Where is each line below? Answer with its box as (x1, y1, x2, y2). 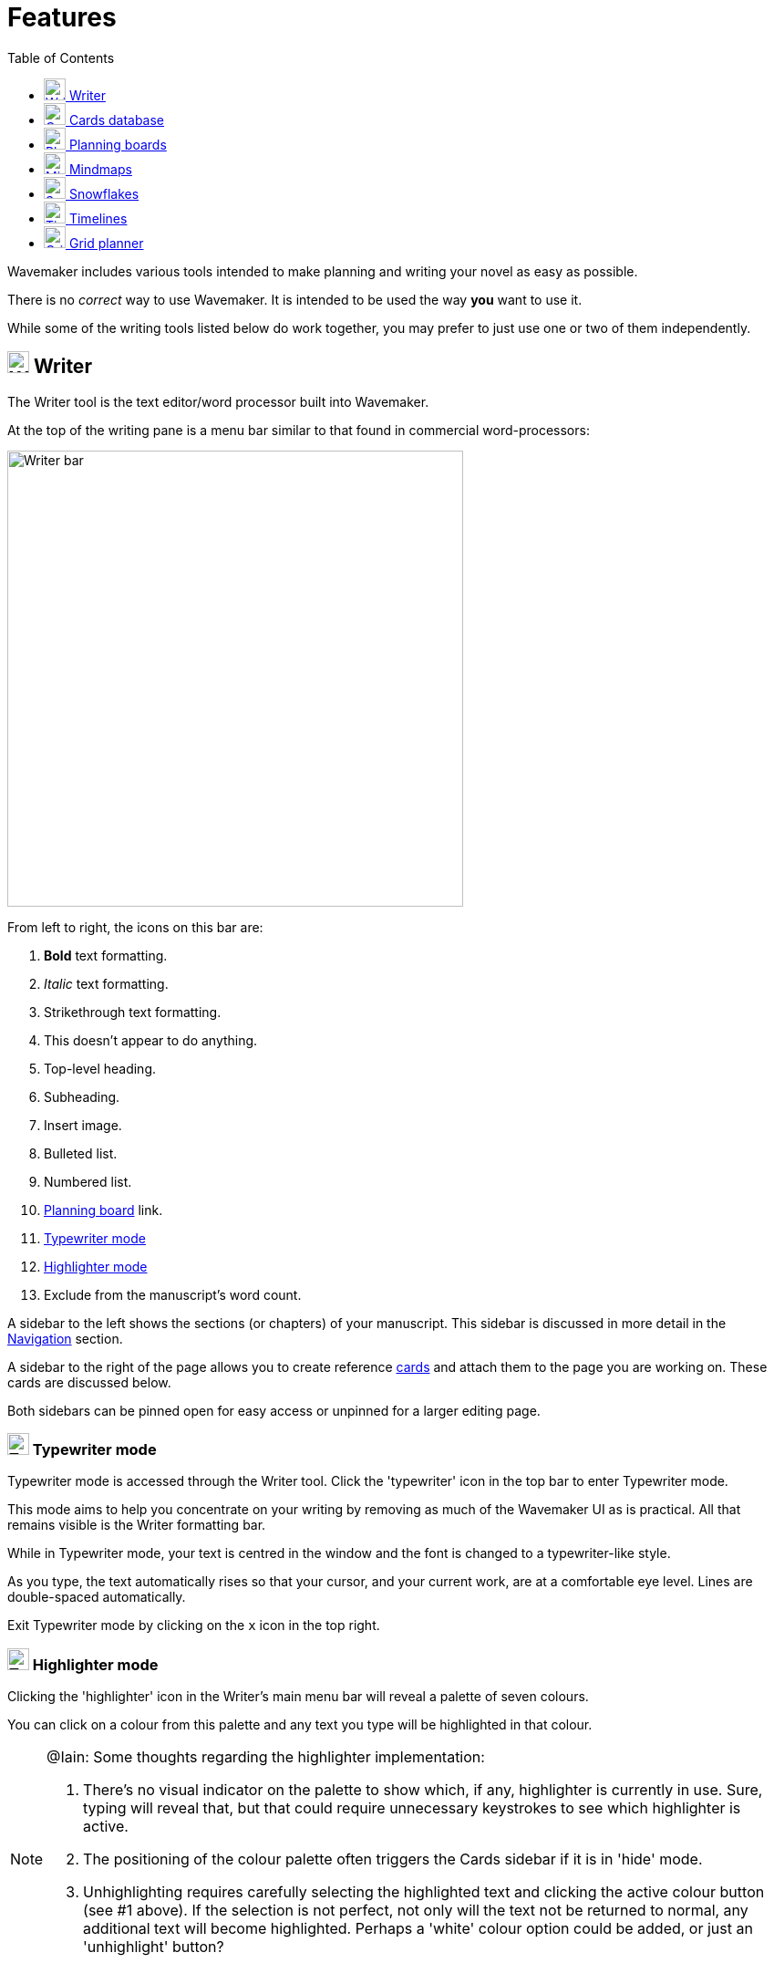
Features (7, 2, 117, 33)
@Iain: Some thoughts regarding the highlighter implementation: (46, 1748, 485, 1767)
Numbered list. (44, 1173, 132, 1189)
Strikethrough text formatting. (44, 1003, 222, 1020)
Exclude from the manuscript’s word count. (44, 1286, 302, 1303)
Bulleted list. (44, 1145, 118, 1161)
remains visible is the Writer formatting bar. (7, 1517, 266, 1533)
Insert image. (44, 1117, 122, 1133)
